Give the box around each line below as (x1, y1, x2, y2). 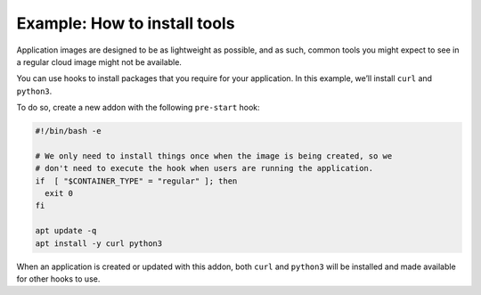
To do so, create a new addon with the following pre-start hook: (16, 102, 260, 113)
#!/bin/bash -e (35, 126, 102, 136)
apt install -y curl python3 (35, 238, 163, 249)
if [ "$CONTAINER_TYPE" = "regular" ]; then (35, 176, 238, 186)
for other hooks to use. (16, 273, 101, 284)
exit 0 (45, 188, 74, 199)
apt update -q (35, 225, 97, 236)
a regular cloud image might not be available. (16, 56, 183, 67)
